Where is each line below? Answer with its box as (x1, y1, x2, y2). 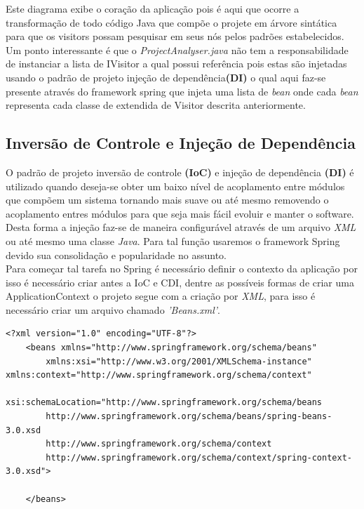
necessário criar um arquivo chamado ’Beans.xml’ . (6, 302, 220, 317)
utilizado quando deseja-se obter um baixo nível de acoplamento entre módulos (6, 178, 345, 193)
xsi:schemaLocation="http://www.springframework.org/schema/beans (6, 397, 323, 408)
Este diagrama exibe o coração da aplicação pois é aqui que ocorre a (6, 1, 299, 15)
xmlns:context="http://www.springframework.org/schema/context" (6, 370, 312, 381)
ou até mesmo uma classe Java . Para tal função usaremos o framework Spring (6, 233, 340, 248)
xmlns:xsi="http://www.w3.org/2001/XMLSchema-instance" (46, 356, 312, 366)
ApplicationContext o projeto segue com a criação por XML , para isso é (6, 289, 316, 303)
